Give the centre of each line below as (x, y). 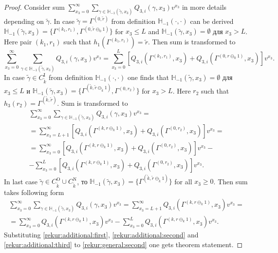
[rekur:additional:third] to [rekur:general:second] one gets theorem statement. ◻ (123, 244)
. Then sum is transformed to (192, 42)
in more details (204, 7)
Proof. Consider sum (34, 7)
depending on (24, 21)
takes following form (34, 192)
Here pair (18, 42)
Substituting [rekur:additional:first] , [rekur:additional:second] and (101, 235)
